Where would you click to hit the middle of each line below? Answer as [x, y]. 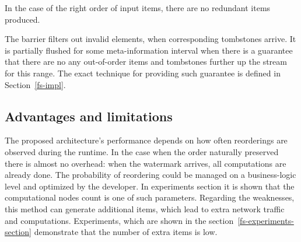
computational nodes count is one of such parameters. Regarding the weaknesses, [150, 197]
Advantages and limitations [89, 116]
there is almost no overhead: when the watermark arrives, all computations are [146, 163]
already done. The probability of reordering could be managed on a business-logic [150, 175]
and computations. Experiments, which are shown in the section [119, 220]
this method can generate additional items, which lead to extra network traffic [145, 208]
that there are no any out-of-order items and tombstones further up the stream [146, 62]
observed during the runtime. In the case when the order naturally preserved [142, 151]
